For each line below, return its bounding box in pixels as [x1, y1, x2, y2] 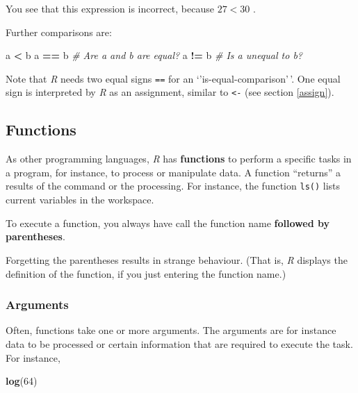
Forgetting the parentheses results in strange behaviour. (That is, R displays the [6, 252, 348, 267]
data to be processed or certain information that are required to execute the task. [6, 336, 353, 351]
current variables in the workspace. [6, 192, 154, 207]
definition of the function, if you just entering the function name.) [6, 266, 286, 281]
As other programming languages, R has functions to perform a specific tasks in [6, 151, 352, 166]
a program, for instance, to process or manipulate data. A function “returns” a [6, 165, 341, 179]
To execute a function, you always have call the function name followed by [6, 215, 329, 230]
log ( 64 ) [6, 374, 38, 388]
